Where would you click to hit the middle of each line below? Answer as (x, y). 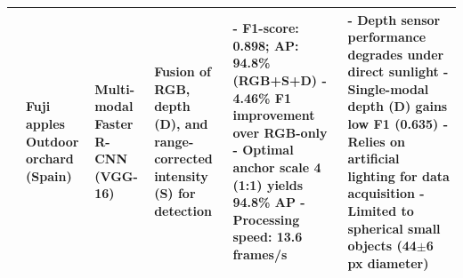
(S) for (175, 193)
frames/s (260, 254)
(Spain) (49, 175)
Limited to (381, 211)
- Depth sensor (394, 19)
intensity (181, 175)
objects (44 (382, 246)
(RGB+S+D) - (280, 80)
